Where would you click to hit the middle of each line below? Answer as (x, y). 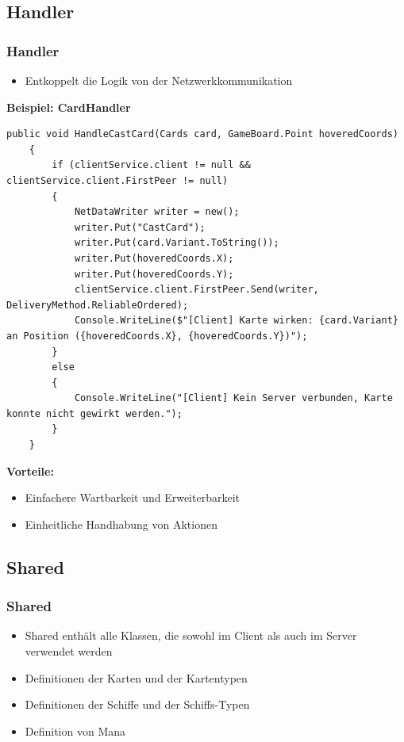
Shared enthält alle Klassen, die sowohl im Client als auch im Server (191, 635)
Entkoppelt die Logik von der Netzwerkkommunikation (159, 80)
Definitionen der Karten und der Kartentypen (136, 677)
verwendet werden (69, 651)
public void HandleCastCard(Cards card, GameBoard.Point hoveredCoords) (202, 134)
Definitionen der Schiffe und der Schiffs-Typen (137, 704)
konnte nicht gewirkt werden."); (94, 413)
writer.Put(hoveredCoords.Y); (154, 274)
